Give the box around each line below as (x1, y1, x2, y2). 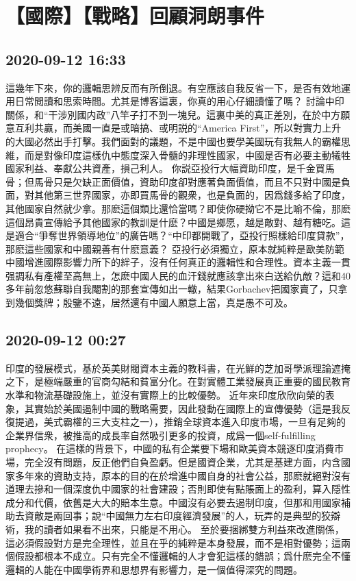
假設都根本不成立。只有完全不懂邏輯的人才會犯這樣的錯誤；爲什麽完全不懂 (14, 549, 351, 563)
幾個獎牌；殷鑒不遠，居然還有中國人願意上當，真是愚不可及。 (14, 295, 293, 310)
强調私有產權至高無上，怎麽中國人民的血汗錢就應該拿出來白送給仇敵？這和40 (5, 268, 351, 282)
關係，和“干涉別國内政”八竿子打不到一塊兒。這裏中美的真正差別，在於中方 (5, 107, 341, 121)
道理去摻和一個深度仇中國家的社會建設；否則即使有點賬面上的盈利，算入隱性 (5, 482, 351, 496)
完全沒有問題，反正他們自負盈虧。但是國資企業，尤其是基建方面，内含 (24, 455, 341, 469)
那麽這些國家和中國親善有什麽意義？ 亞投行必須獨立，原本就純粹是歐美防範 (5, 241, 344, 256)
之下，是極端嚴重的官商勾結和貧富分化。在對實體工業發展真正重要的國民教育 (5, 374, 351, 388)
